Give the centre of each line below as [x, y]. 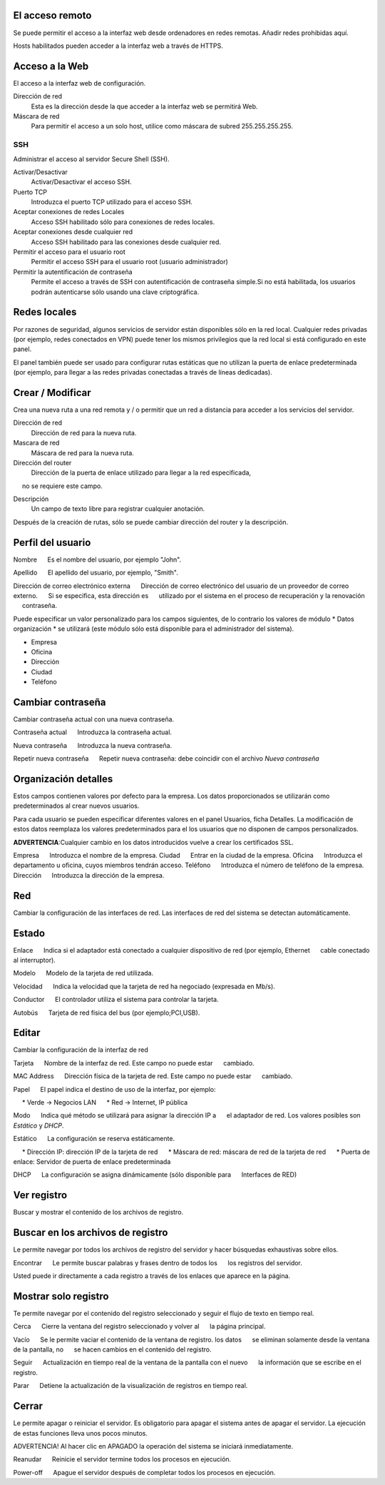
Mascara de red [36, 443]
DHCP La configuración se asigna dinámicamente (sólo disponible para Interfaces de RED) [155, 1175]
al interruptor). [35, 960]
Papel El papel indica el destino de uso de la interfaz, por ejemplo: [115, 1089]
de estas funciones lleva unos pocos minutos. [81, 1433]
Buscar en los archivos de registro [91, 1233]
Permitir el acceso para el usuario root [70, 252]
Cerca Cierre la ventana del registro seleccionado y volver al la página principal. [139, 1327]
